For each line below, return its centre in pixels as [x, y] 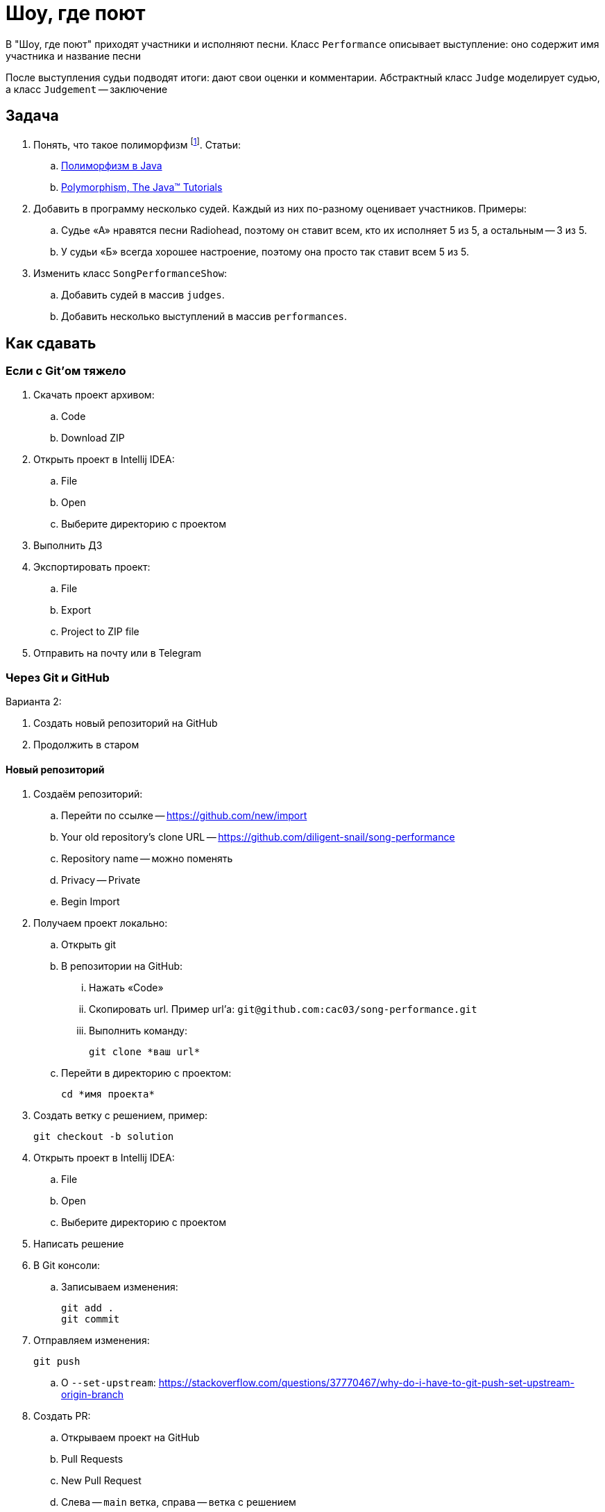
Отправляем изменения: [92, 1341]
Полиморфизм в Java [112, 166]
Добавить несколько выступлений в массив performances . [204, 317]
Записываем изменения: [120, 1287]
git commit [91, 1319]
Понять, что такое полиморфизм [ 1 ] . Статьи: [137, 143]
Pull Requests [92, 1459]
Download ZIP [93, 438]
